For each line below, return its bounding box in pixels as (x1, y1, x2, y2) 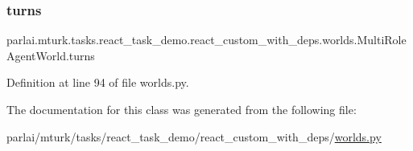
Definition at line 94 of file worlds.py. (6, 74, 189, 91)
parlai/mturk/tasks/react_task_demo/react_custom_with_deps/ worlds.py (6, 128, 382, 145)
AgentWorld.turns (6, 47, 95, 63)
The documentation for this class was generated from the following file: (6, 101, 357, 117)
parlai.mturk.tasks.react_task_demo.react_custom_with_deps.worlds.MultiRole (6, 31, 407, 48)
